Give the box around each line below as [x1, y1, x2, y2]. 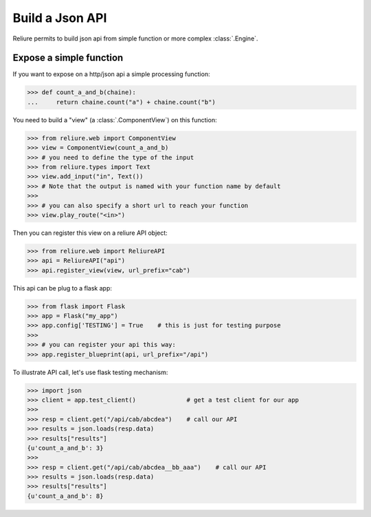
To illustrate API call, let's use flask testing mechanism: [12, 368, 168, 376]
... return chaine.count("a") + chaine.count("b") [27, 98, 216, 106]
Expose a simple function [12, 52, 124, 64]
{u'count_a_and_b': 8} [27, 492, 104, 500]
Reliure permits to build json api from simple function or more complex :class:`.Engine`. [12, 34, 258, 43]
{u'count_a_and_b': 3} [27, 444, 104, 452]
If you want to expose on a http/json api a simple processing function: [12, 70, 210, 78]
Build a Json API [12, 10, 107, 25]
